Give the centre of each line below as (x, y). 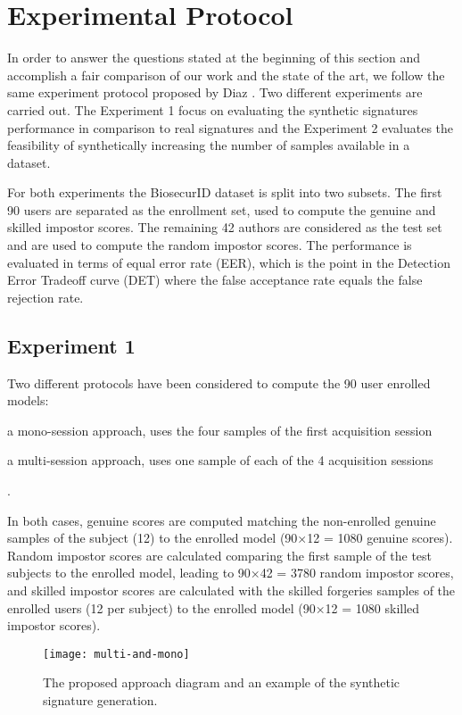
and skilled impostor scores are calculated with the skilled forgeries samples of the (231, 590)
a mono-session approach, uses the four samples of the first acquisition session (220, 430)
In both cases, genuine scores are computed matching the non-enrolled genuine (222, 520)
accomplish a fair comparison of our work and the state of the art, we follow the (226, 75)
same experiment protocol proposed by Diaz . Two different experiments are (215, 92)
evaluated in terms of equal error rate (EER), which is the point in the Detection (229, 262)
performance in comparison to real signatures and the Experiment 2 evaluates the (231, 127)
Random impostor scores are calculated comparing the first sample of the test (220, 555)
